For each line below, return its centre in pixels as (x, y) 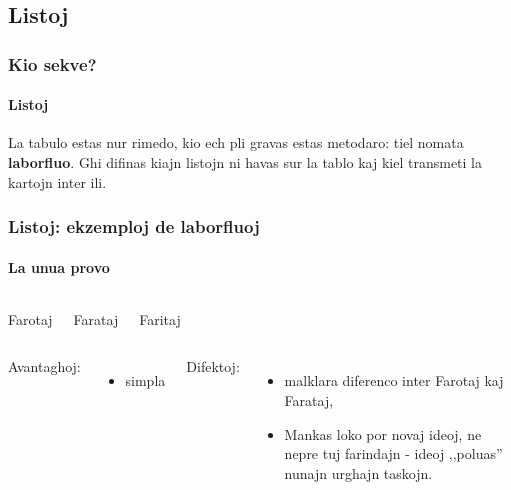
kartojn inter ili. (57, 181)
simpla (145, 380)
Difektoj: (213, 366)
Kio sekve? (52, 63)
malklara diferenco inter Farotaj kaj (394, 380)
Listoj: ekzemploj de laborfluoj (134, 226)
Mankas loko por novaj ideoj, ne (383, 433)
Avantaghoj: (44, 366)
